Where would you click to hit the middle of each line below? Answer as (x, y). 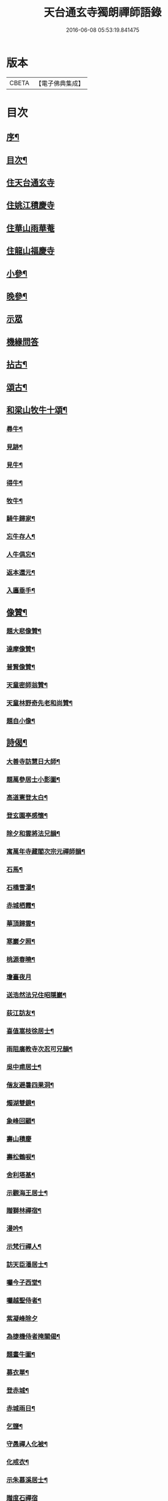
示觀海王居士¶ (27, 1193)
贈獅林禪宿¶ (24, 1211)
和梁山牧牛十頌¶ (37, 410)
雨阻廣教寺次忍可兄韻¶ (40, 1049)
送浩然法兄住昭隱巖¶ (37, 995)
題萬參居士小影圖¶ (33, 780)
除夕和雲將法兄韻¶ (33, 833)
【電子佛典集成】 (60, 83)
